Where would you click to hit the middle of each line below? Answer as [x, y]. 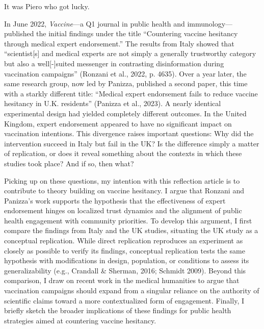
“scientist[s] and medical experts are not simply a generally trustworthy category [130, 53]
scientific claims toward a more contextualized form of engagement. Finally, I [124, 300]
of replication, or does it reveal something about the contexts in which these [123, 153]
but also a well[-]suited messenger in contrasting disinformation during [114, 63]
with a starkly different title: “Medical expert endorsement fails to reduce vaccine [131, 93]
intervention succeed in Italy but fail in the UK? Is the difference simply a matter [132, 143]
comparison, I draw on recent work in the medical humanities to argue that [122, 280]
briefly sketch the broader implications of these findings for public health [118, 310]
